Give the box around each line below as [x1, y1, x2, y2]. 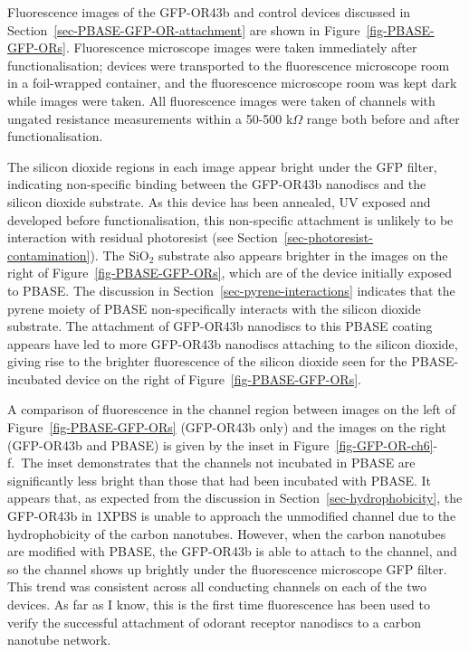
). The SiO [90, 245, 149, 264]
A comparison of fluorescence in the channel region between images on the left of [7, 400, 455, 419]
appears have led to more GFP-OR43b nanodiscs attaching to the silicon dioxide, [7, 334, 458, 353]
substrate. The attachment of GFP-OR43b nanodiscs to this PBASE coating [7, 317, 433, 335]
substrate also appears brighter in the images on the [158, 245, 448, 264]
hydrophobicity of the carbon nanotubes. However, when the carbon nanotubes [7, 524, 446, 543]
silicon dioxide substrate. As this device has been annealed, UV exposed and [7, 192, 431, 211]
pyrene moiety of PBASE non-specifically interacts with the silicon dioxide [7, 298, 421, 317]
